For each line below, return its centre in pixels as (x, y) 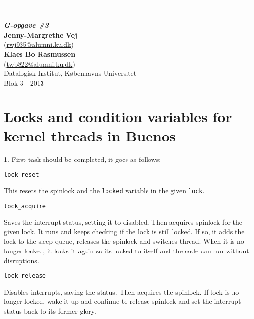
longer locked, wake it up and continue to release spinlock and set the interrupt (123, 301)
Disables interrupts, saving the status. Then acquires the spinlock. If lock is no (122, 291)
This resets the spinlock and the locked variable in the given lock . (104, 190)
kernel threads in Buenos (90, 135)
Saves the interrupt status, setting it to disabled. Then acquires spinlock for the (123, 222)
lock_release (25, 276)
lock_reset (21, 175)
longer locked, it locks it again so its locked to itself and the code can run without (127, 251)
